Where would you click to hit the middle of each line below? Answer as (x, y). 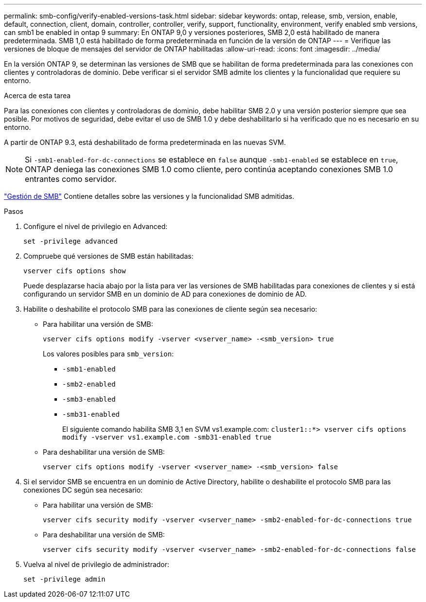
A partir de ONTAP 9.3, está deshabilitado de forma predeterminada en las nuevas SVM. (145, 142)
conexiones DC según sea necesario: (83, 490)
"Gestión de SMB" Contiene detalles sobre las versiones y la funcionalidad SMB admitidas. (149, 196)
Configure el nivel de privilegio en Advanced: (96, 226)
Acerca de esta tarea (37, 96)
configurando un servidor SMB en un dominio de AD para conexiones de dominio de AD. (165, 294)
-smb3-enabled (89, 399)
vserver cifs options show (75, 271)
